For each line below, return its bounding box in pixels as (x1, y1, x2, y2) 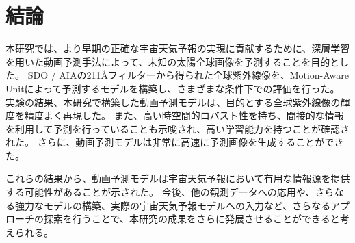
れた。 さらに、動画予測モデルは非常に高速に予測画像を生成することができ (5, 135, 344, 149)
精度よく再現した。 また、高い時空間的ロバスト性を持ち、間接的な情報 (24, 108, 344, 123)
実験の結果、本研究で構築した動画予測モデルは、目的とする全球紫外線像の (5, 94, 341, 109)
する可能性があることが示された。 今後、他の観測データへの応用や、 (5, 185, 315, 199)
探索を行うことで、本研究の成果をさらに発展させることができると (43, 212, 340, 226)
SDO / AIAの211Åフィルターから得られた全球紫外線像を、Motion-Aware (27, 68, 350, 82)
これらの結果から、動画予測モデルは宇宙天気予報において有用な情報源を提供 (5, 171, 350, 186)
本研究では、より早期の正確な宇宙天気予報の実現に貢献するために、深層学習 (5, 41, 350, 55)
